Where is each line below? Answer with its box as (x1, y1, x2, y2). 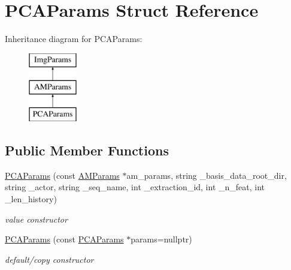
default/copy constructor (5, 253, 94, 265)
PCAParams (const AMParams (5, 169, 120, 181)
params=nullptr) (131, 233, 192, 245)
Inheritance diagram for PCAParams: (5, 32, 143, 45)
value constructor (5, 212, 68, 225)
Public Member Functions (5, 141, 169, 160)
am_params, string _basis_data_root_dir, (126, 169, 287, 181)
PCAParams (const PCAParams (5, 233, 124, 245)
